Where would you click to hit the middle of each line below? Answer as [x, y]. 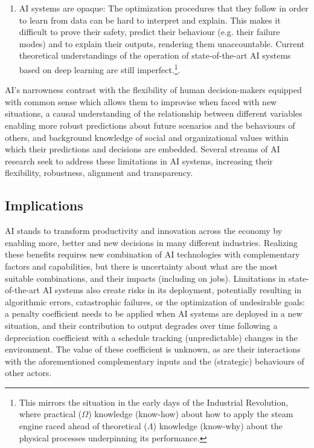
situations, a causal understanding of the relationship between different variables [154, 113]
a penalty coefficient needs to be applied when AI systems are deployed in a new [154, 313]
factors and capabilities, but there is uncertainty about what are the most [141, 266]
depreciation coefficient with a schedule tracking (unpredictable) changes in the [151, 337]
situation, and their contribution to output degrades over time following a [141, 325]
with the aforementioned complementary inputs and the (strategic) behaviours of [155, 361]
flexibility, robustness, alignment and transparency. [99, 173]
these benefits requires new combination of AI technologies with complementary [152, 254]
